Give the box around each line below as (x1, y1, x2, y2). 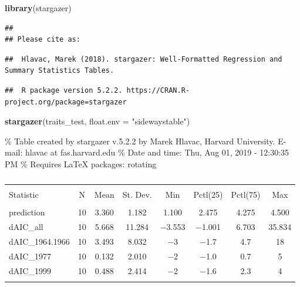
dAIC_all (9, 220, 43, 232)
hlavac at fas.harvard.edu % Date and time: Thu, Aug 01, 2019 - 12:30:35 (25, 146, 289, 158)
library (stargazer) (5, 2, 72, 13)
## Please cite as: (5, 35, 80, 44)
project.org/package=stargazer (5, 97, 127, 106)
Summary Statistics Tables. (5, 66, 114, 75)
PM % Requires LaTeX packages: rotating (5, 157, 157, 170)
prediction (9, 206, 45, 218)
